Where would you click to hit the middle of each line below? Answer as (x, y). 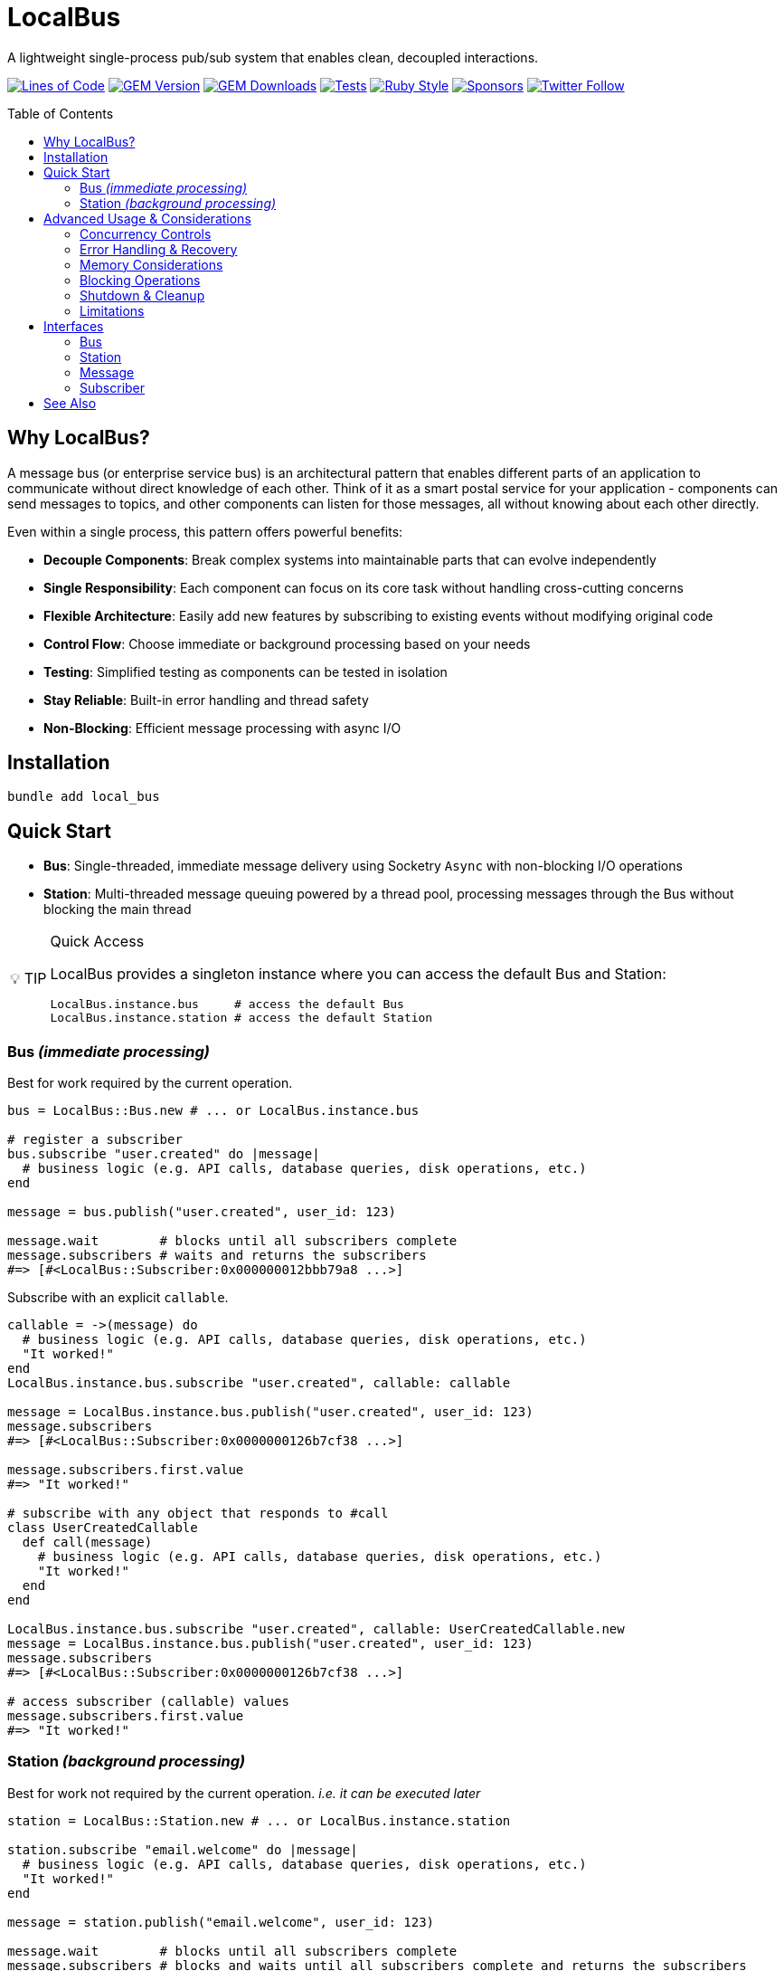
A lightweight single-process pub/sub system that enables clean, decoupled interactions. (273, 57)
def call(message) (87, 1543)
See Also (70, 403)
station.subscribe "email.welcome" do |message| (183, 1849)
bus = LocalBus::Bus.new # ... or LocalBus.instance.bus (213, 1111)
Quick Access (97, 942)
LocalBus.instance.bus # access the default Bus (227, 1005)
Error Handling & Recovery (159, 249)
